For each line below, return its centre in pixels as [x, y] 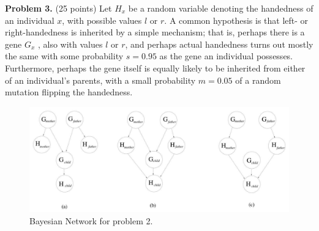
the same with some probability [64, 56]
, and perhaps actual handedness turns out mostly [219, 44]
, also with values [70, 44]
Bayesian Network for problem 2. [91, 220]
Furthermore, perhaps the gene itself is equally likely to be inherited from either [155, 68]
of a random [258, 80]
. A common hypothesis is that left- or [236, 20]
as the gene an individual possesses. [226, 56]
